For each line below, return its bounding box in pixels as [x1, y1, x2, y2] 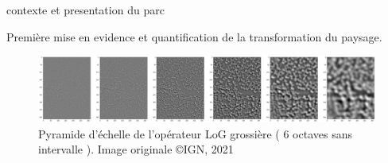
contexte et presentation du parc [6, 2, 165, 17]
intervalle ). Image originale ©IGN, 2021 [38, 141, 234, 157]
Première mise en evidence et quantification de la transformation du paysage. [6, 28, 382, 45]
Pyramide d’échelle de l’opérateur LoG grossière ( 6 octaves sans [38, 125, 352, 142]
